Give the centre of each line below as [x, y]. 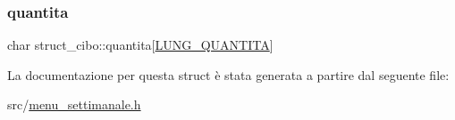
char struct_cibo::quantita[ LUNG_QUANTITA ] [140, 45]
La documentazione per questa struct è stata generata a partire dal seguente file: [228, 74]
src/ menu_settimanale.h [74, 104]
